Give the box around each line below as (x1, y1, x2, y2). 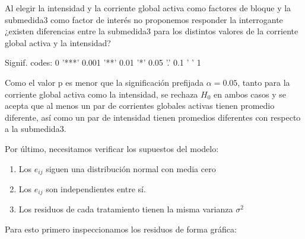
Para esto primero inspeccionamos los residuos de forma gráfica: (5, 223, 237, 235)
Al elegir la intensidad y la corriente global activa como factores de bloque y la (5, 2, 291, 14)
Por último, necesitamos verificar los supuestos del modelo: (5, 142, 219, 154)
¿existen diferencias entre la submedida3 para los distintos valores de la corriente (5, 25, 298, 37)
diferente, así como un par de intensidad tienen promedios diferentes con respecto (5, 111, 301, 123)
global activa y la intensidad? (5, 36, 111, 49)
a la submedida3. (5, 122, 66, 135)
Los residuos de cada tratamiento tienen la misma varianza (18, 203, 233, 215)
